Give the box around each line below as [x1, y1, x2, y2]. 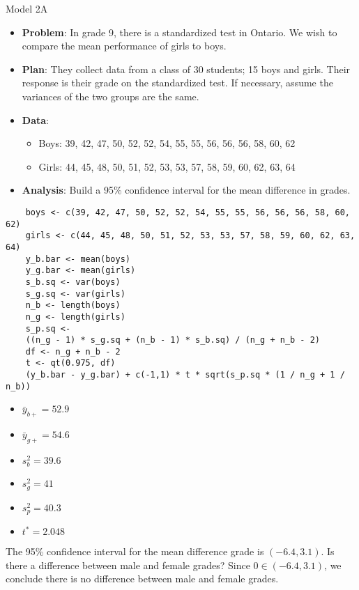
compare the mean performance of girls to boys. [22, 38, 227, 53]
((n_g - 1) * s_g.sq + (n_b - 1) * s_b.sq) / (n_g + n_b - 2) [25, 335, 321, 346]
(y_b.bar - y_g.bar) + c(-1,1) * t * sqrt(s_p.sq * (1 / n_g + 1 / [25, 370, 345, 380]
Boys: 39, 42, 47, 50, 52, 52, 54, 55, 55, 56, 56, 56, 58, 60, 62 [38, 136, 296, 150]
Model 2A [6, 1, 48, 15]
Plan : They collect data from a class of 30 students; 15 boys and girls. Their [22, 61, 351, 76]
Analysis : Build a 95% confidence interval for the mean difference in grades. [22, 183, 351, 197]
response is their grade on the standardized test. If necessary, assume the [22, 75, 333, 90]
